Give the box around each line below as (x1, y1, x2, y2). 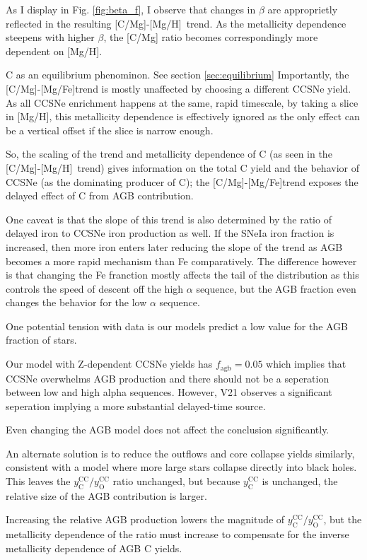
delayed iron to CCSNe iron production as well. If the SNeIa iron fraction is (6, 226, 334, 240)
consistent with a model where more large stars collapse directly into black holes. (6, 460, 357, 474)
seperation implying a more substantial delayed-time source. (6, 398, 266, 413)
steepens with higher (6, 30, 95, 45)
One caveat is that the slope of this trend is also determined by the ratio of (6, 211, 332, 226)
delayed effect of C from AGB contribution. (6, 188, 194, 203)
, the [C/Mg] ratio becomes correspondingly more (103, 30, 318, 45)
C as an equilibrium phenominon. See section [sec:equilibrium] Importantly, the (6, 67, 349, 82)
